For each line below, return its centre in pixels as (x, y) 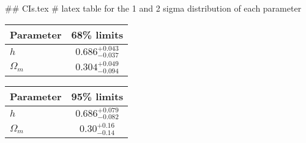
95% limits (97, 96)
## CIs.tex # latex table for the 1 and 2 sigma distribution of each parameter (153, 8)
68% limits (97, 34)
